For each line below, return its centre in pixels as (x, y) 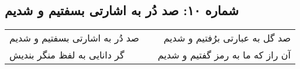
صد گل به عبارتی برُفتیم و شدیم (227, 38)
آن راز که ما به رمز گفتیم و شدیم (224, 55)
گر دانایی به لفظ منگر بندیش (67, 55)
